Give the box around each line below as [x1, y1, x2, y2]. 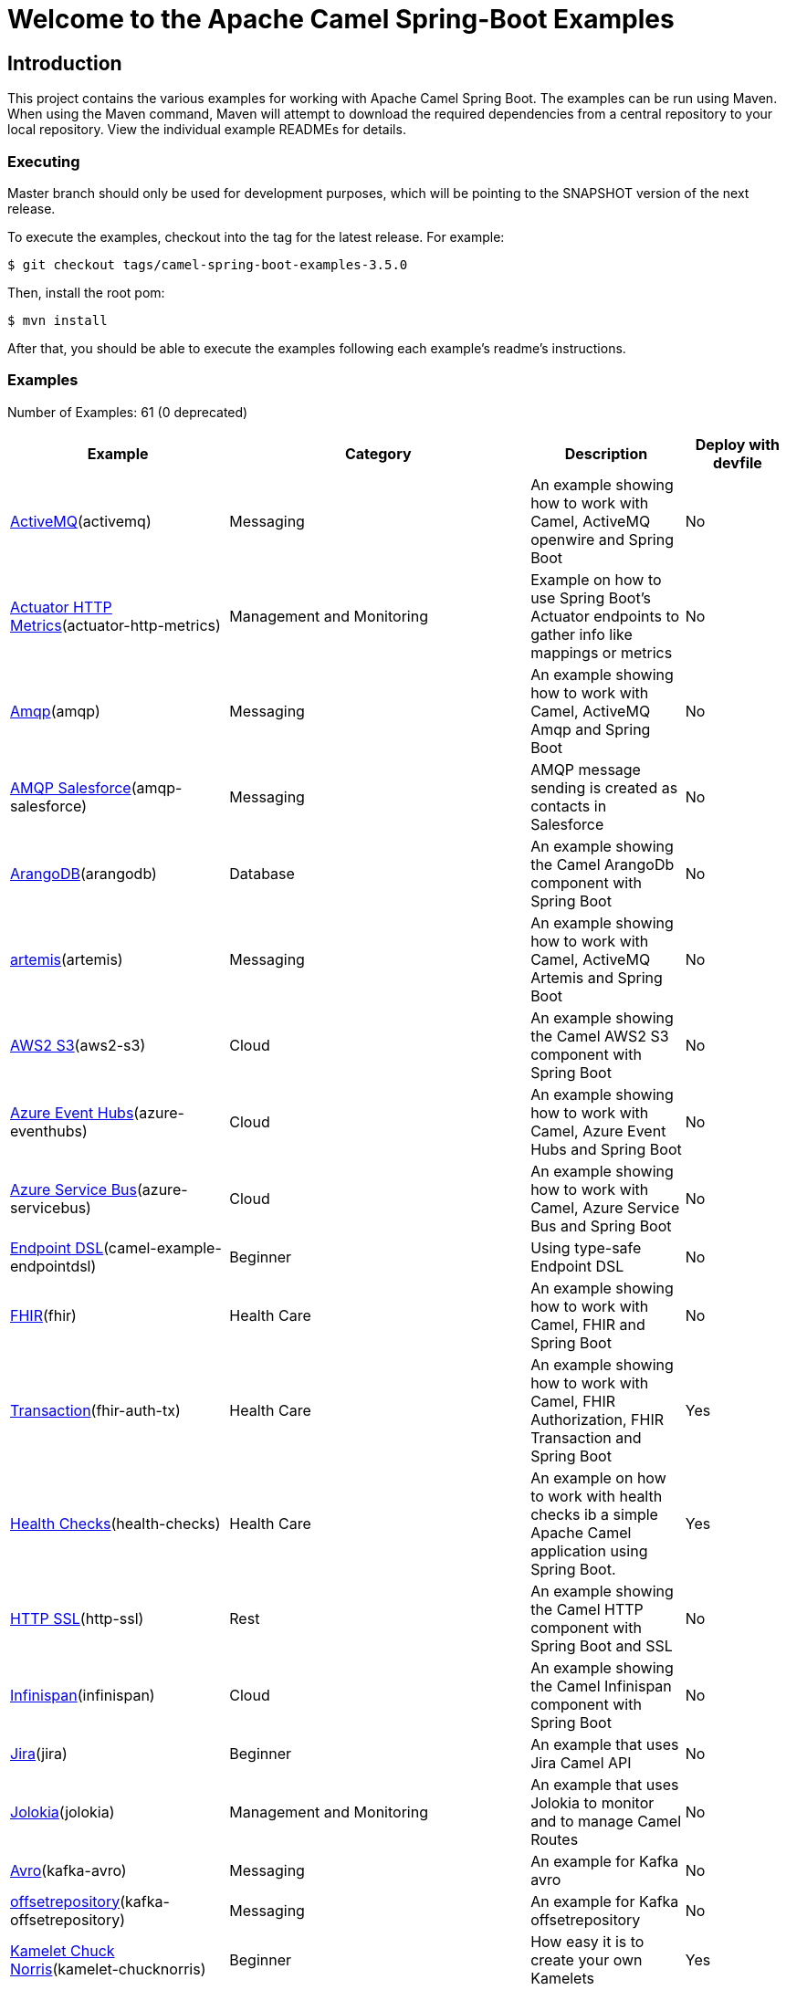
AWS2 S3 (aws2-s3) [10, 1035, 146, 1054]
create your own [530, 1950, 643, 1969]
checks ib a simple [530, 1504, 658, 1524]
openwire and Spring [530, 529, 674, 549]
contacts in [530, 796, 607, 815]
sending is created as [530, 778, 678, 797]
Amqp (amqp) [10, 701, 100, 720]
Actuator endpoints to [530, 606, 680, 625]
